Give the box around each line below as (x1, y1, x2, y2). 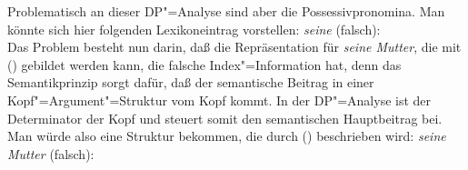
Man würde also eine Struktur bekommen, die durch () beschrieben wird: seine (7, 126, 446, 145)
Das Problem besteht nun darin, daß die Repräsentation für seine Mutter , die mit (7, 37, 462, 56)
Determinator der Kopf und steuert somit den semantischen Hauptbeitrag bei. (7, 108, 443, 127)
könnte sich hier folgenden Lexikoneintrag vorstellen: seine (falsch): (7, 19, 381, 38)
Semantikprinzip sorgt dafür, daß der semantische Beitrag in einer (7, 73, 374, 92)
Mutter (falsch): (7, 144, 95, 163)
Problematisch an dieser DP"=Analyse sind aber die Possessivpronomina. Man (7, 2, 445, 20)
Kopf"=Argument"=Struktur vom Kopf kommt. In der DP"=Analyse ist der (7, 90, 432, 109)
